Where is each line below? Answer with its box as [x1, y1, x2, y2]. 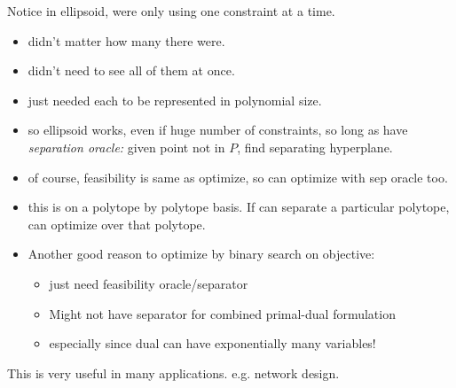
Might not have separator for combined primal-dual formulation [49, 304, 396, 322]
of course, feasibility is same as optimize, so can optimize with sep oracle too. [28, 167, 448, 186]
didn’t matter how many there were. [28, 31, 225, 50]
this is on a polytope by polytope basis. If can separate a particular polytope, [28, 198, 450, 216]
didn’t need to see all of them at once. [28, 61, 235, 80]
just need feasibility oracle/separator [49, 274, 248, 292]
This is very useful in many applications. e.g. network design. [7, 363, 340, 382]
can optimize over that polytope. [28, 214, 206, 233]
